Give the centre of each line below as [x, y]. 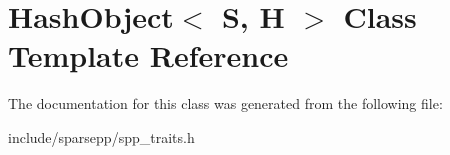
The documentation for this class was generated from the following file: [225, 103]
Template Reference [148, 55]
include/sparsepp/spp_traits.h [101, 136]
